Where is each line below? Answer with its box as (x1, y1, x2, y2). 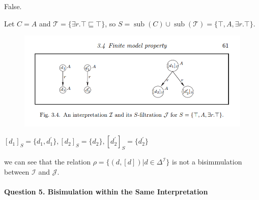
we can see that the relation (4, 156, 91, 167)
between (4, 166, 30, 177)
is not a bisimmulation (172, 156, 242, 167)
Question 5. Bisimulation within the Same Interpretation (4, 186, 208, 196)
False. (4, 1, 22, 11)
